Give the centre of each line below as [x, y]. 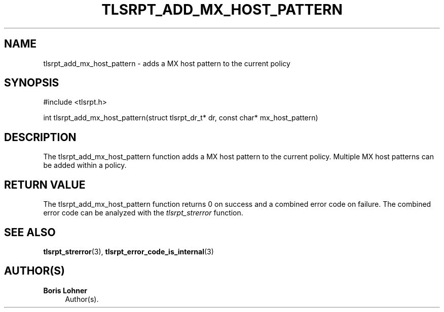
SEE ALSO [30, 232]
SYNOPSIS [32, 83]
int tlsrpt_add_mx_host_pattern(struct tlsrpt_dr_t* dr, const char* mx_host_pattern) [181, 118]
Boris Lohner [65, 290]
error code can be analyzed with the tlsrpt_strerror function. [143, 213]
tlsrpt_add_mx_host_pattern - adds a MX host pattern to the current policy [167, 63]
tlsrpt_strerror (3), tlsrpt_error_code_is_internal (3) [128, 251]
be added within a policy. [85, 165]
